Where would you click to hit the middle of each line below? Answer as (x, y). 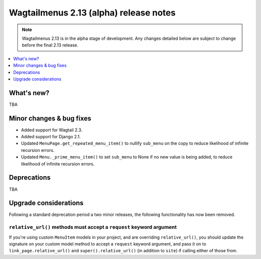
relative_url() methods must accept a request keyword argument (93, 227)
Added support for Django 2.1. (51, 137)
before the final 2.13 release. (50, 45)
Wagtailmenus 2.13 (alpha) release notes (92, 13)
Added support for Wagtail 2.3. (52, 130)
